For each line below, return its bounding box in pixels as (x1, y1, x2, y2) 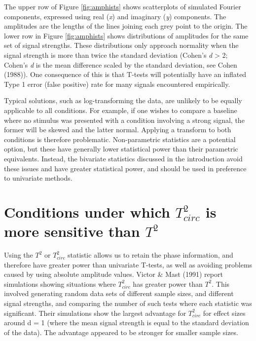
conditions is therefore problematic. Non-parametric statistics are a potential (4, 134, 236, 144)
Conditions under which (4, 201, 170, 222)
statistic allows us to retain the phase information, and (68, 250, 233, 260)
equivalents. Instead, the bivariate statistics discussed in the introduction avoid (4, 153, 243, 163)
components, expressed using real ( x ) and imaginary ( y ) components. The (4, 11, 226, 21)
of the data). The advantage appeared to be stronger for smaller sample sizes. (4, 327, 238, 337)
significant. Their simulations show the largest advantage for (4, 307, 186, 318)
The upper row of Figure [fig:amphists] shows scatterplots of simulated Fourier (4, 1, 241, 11)
